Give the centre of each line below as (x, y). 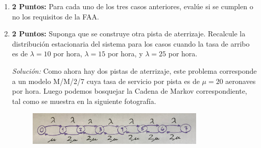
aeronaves (241, 81)
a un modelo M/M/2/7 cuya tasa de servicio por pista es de (106, 81)
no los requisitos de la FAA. (55, 16)
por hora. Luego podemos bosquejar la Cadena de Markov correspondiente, (129, 91)
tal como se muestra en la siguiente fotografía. (84, 101)
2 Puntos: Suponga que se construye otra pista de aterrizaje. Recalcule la (129, 34)
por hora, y (125, 54)
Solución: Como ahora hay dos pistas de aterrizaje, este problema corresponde (134, 70)
